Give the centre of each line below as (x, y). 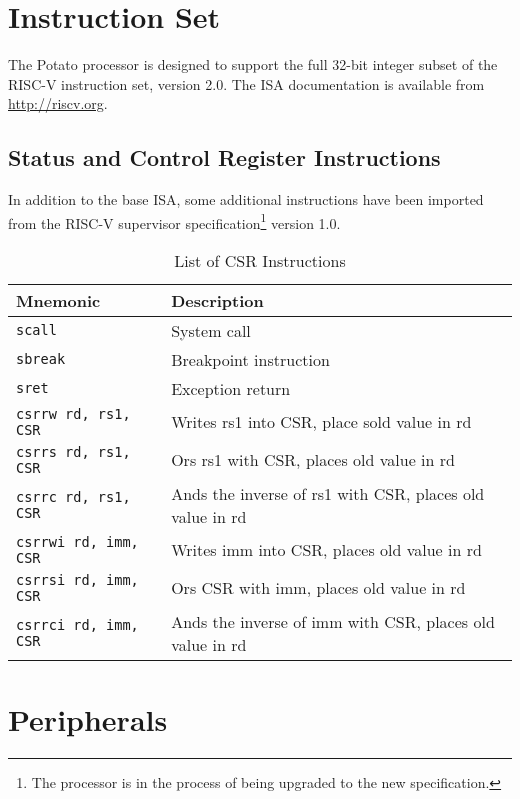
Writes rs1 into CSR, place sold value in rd (321, 422)
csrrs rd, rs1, (73, 451)
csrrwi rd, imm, (77, 541)
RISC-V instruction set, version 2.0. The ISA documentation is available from (246, 83)
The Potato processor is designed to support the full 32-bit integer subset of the (253, 64)
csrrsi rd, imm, (77, 579)
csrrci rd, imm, (77, 624)
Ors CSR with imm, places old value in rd (318, 588)
